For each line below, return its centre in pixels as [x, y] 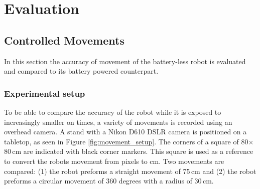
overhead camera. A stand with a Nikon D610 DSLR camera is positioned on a [125, 132]
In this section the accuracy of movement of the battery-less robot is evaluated [125, 61]
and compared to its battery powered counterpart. [81, 71]
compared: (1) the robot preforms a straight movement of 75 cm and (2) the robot [130, 171]
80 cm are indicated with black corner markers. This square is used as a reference [129, 151]
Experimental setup [45, 93]
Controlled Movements [64, 40]
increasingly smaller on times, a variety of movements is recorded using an [118, 122]
